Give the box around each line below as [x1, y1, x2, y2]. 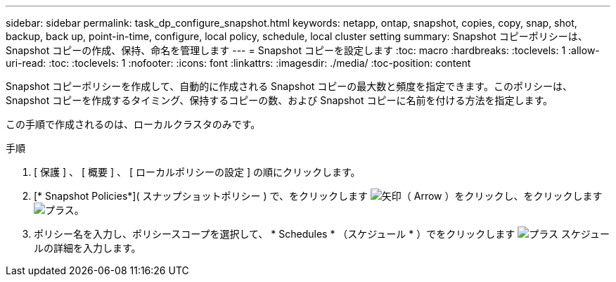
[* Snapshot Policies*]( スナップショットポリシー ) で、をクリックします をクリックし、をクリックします [34, 190, 603, 202]
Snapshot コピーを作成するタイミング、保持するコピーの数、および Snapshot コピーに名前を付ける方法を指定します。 [6, 94, 553, 106]
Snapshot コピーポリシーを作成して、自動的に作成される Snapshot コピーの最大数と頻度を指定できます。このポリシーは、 [6, 80, 572, 92]
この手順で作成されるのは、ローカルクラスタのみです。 [6, 118, 261, 130]
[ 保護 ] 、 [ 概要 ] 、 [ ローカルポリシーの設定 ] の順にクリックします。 [34, 166, 361, 178]
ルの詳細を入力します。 [34, 242, 141, 254]
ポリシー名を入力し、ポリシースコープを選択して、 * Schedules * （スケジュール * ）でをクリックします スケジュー [34, 228, 610, 240]
